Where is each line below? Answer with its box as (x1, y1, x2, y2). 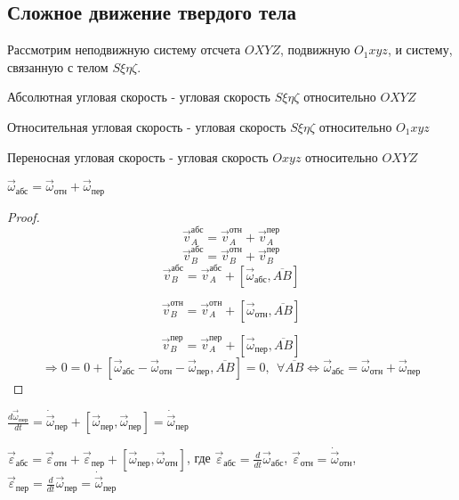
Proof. (7, 207, 40, 225)
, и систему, (387, 40, 453, 59)
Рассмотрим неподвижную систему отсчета (7, 40, 241, 59)
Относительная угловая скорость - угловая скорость (7, 117, 286, 135)
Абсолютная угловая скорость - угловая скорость (7, 87, 270, 106)
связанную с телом (7, 57, 109, 76)
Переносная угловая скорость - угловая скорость (7, 147, 269, 166)
